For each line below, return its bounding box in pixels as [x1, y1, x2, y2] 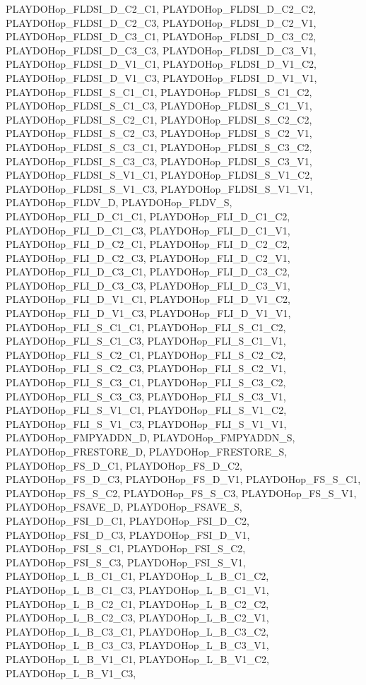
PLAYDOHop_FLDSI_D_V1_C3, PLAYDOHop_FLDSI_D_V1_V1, [6, 70, 317, 85]
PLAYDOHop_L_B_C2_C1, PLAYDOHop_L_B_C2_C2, [6, 596, 269, 611]
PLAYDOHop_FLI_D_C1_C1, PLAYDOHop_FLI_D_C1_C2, [6, 208, 290, 223]
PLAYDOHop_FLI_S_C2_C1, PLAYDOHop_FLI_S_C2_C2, [6, 347, 286, 362]
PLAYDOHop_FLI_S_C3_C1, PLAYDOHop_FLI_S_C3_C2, [6, 375, 286, 390]
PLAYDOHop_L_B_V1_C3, [6, 665, 136, 680]
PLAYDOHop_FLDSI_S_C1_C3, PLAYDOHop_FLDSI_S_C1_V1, [6, 98, 312, 113]
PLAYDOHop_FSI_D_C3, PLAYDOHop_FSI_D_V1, [6, 527, 250, 542]
